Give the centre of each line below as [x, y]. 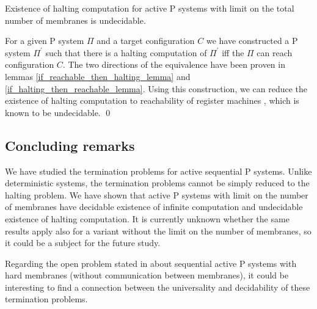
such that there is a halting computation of [126, 52]
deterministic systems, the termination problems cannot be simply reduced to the [157, 183]
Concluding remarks [70, 145]
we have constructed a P [252, 41]
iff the [233, 52]
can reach [275, 52]
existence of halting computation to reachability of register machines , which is [152, 100]
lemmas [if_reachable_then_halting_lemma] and [98, 76]
